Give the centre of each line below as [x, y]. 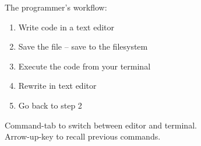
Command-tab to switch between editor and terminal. [101, 125]
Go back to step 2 [50, 105]
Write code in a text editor [66, 27]
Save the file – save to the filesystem [83, 46]
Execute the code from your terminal [84, 66]
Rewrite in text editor [57, 86]
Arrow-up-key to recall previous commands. [83, 136]
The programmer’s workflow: [56, 7]
